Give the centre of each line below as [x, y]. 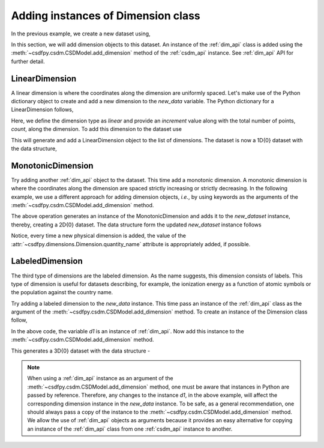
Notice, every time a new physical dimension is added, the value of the [98, 236]
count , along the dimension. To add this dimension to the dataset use [97, 129]
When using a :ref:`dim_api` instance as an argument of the [100, 378]
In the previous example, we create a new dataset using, [81, 34]
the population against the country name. [62, 292]
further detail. [28, 61]
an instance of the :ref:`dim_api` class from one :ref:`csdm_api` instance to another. [130, 429]
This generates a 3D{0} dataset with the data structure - [80, 351]
